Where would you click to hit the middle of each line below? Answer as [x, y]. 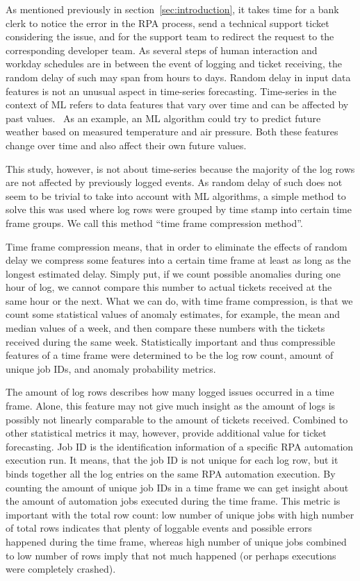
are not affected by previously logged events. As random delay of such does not [174, 182]
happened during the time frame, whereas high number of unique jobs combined [176, 541]
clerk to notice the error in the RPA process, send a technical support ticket [167, 23]
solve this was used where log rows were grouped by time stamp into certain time [179, 209]
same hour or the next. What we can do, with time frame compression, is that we [179, 300]
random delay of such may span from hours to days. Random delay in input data [178, 77]
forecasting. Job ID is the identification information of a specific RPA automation [180, 446]
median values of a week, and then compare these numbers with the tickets [165, 328]
